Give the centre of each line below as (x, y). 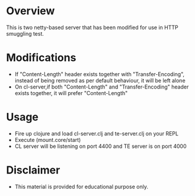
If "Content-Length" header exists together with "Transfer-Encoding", (100, 74)
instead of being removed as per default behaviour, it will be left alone (100, 80)
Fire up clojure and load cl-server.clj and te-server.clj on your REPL (97, 133)
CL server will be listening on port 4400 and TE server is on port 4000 (100, 146)
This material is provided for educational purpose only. (81, 186)
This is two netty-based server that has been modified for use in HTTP (92, 27)
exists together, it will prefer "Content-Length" (71, 93)
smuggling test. (25, 33)
